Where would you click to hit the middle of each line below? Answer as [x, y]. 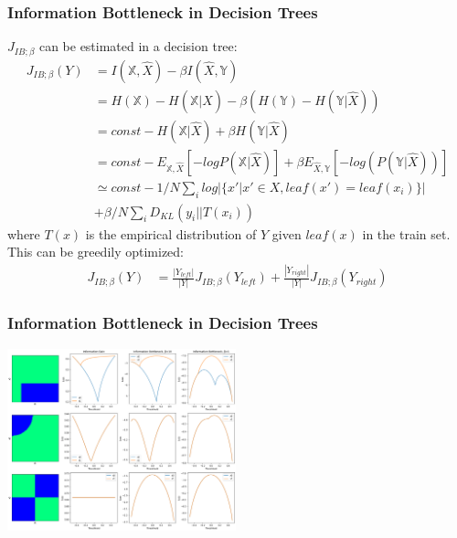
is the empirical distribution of [171, 233]
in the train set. [406, 233]
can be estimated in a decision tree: [138, 46]
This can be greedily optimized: [96, 252]
